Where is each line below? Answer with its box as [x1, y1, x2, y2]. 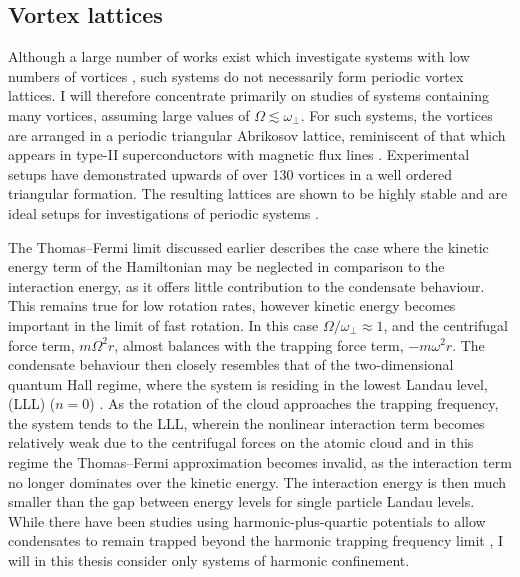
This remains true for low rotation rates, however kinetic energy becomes [8, 295, 456, 316]
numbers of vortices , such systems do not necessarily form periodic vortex [8, 65, 464, 86]
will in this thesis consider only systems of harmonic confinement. [8, 550, 410, 571]
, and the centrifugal [383, 314, 508, 335]
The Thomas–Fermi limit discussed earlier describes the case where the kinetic [8, 236, 489, 257]
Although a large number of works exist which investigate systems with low [8, 46, 470, 67]
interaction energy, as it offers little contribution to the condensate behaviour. [8, 275, 485, 296]
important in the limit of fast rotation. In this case [8, 314, 319, 335]
